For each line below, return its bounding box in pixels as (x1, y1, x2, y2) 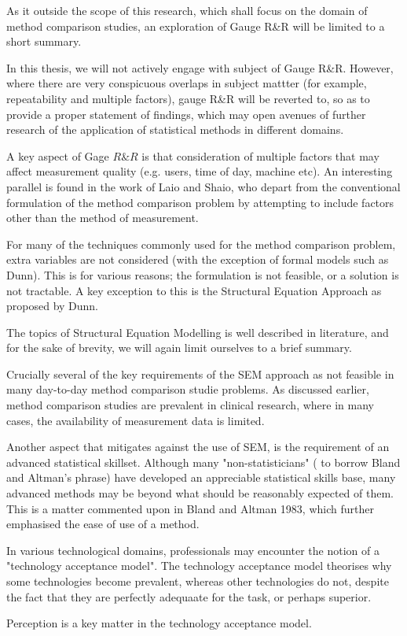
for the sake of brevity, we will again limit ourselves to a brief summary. (6, 339, 352, 356)
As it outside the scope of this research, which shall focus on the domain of (6, 2, 368, 18)
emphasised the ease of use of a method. (6, 516, 200, 532)
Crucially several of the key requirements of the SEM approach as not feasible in (6, 365, 394, 382)
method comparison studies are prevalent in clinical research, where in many (6, 397, 374, 413)
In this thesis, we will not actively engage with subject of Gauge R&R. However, (6, 59, 394, 76)
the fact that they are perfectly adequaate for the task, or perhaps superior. (6, 588, 372, 605)
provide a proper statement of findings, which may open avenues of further (6, 105, 366, 122)
